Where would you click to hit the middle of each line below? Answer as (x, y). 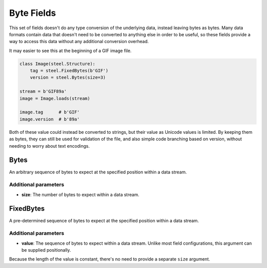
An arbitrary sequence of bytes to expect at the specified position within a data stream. (98, 172)
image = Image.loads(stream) (55, 98)
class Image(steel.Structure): (58, 64)
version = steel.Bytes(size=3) (68, 78)
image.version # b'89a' (50, 119)
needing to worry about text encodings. (49, 146)
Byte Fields (33, 13)
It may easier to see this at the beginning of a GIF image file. (70, 51)
